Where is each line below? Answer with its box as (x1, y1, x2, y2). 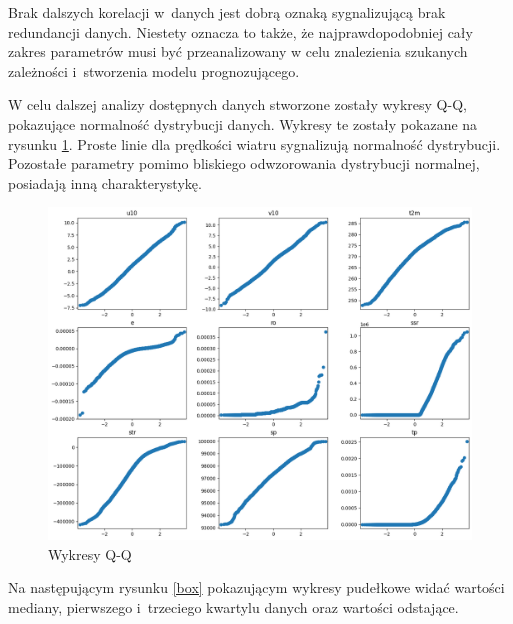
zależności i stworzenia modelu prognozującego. (8, 60, 300, 81)
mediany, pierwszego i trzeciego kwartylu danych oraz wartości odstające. (8, 597, 459, 618)
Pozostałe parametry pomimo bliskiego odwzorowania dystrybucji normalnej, (8, 153, 480, 174)
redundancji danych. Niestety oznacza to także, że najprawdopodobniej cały (8, 21, 473, 42)
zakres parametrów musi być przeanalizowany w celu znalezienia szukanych (8, 41, 468, 62)
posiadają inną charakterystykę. (8, 172, 202, 193)
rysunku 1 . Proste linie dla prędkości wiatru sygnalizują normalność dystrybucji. (8, 133, 501, 154)
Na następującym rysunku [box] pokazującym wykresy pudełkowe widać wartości (8, 577, 505, 598)
